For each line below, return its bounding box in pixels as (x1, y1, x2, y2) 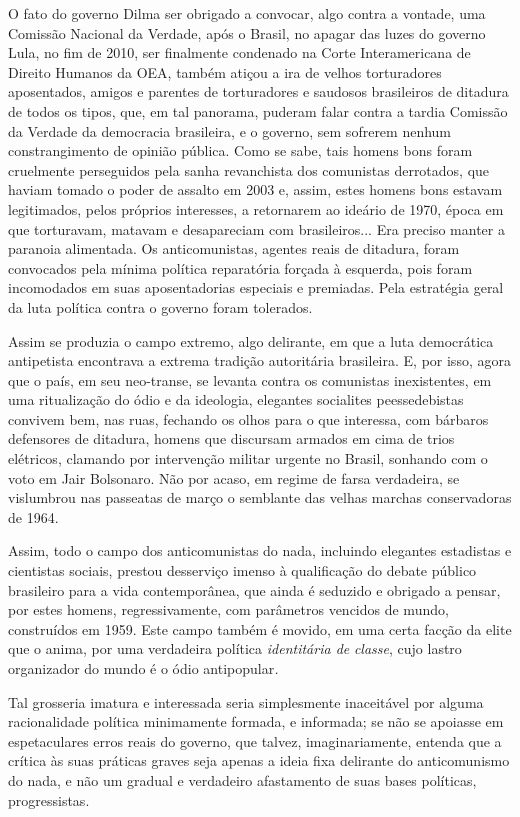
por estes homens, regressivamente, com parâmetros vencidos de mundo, (8, 599, 449, 620)
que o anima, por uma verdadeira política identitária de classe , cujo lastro (8, 638, 462, 659)
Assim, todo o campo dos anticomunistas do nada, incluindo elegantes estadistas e (8, 540, 512, 561)
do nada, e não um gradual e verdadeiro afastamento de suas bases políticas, (8, 769, 477, 790)
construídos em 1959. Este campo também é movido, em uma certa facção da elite (8, 618, 512, 639)
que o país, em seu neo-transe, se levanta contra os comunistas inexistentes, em (8, 369, 492, 390)
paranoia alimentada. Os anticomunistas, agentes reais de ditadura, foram (8, 238, 460, 259)
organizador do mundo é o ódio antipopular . (8, 658, 279, 678)
